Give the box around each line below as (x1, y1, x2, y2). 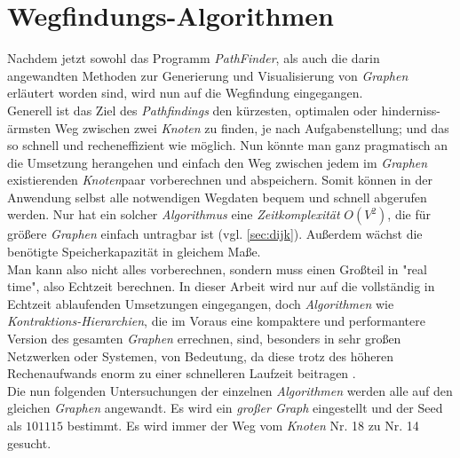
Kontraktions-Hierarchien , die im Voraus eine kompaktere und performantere (7, 312, 425, 330)
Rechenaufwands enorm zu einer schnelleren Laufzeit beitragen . (7, 364, 356, 383)
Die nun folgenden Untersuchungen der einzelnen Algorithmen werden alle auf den (7, 381, 453, 399)
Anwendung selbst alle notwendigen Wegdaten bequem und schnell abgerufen (7, 187, 427, 206)
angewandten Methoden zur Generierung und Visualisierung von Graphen (7, 66, 408, 84)
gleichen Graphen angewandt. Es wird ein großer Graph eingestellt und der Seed (7, 399, 443, 417)
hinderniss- (381, 100, 440, 119)
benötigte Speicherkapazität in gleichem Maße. (7, 242, 261, 261)
